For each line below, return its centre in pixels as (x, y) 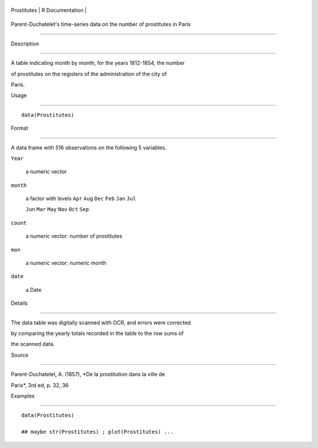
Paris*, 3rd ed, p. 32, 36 (40, 385)
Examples (23, 396)
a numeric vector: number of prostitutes (74, 236)
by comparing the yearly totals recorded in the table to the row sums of (97, 333)
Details (19, 303)
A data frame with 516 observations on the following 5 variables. (89, 147)
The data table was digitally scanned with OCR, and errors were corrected (101, 322)
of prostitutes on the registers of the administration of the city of (89, 74)
